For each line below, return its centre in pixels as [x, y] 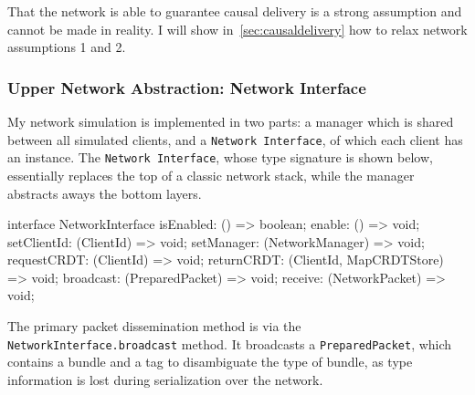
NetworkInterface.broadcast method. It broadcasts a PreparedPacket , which [230, 343]
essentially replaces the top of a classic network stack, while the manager [211, 175]
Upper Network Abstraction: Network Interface [187, 87]
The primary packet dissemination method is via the [154, 326]
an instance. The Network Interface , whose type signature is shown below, [220, 157]
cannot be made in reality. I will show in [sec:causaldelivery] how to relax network [237, 29]
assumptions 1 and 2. [67, 47]
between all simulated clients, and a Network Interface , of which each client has [235, 139]
